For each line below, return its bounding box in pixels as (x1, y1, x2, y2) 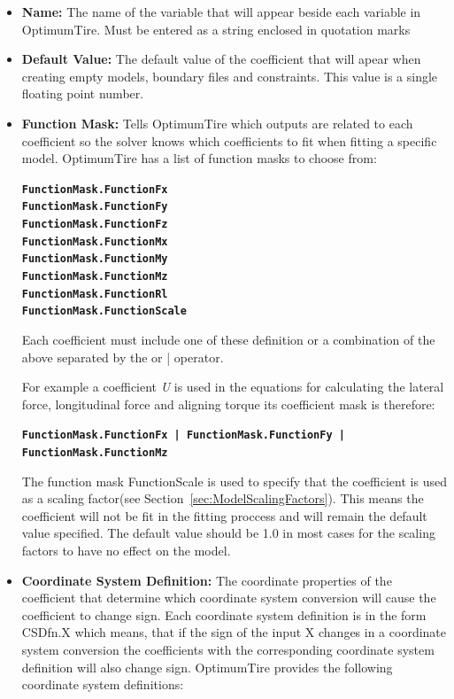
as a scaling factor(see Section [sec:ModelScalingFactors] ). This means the (21, 489, 424, 508)
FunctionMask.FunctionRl (21, 287, 168, 300)
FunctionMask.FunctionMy (21, 252, 168, 266)
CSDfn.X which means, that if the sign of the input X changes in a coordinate (21, 623, 447, 641)
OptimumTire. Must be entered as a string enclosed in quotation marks (21, 19, 411, 38)
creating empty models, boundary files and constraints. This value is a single (21, 66, 438, 85)
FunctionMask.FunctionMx (21, 235, 168, 248)
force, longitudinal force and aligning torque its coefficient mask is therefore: (21, 394, 435, 413)
